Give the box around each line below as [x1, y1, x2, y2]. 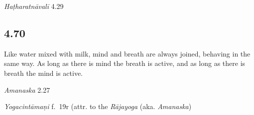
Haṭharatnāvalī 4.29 [4, 1, 64, 11]
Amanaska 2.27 [4, 84, 50, 95]
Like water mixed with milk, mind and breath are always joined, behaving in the [4, 48, 251, 58]
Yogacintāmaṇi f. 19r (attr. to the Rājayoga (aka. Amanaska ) [4, 101, 192, 112]
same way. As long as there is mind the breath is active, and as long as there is [4, 58, 246, 68]
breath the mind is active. [4, 67, 83, 78]
